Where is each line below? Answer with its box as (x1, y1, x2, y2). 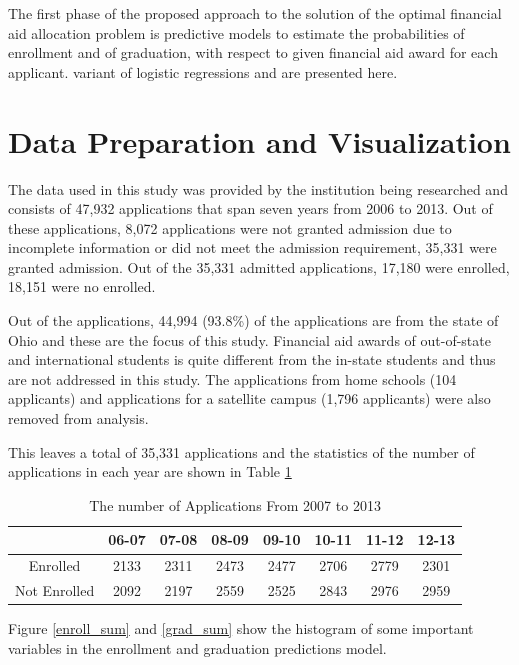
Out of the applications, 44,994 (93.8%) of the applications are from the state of (8, 310, 499, 331)
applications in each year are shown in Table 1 (8, 461, 292, 482)
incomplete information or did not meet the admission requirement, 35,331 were (8, 237, 497, 258)
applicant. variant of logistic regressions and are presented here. (8, 61, 398, 82)
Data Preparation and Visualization (8, 120, 511, 161)
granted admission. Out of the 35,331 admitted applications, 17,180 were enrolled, (8, 256, 510, 277)
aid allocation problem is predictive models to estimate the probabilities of (8, 22, 465, 43)
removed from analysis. (8, 408, 149, 429)
